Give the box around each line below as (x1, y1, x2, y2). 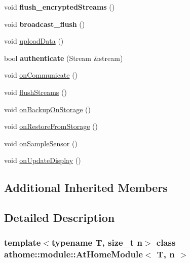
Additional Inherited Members (4, 180, 168, 195)
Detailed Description (4, 210, 115, 225)
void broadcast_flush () (4, 18, 85, 29)
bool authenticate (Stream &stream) (4, 52, 123, 63)
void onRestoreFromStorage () (4, 121, 98, 131)
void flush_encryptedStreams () (4, 2, 115, 12)
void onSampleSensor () (4, 138, 78, 148)
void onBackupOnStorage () (4, 104, 91, 114)
